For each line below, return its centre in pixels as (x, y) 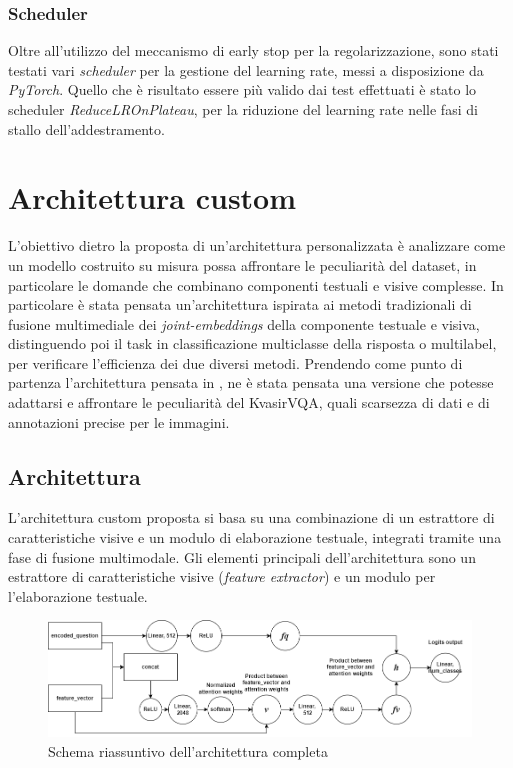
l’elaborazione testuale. (78, 595)
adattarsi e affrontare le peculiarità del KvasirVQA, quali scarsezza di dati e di (249, 402)
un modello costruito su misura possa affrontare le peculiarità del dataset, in (242, 264)
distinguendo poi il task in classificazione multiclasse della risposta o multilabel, (252, 343)
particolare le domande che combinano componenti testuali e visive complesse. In (256, 284)
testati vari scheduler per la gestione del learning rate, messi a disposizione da (246, 69)
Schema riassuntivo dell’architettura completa (188, 750)
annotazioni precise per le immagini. (119, 421)
